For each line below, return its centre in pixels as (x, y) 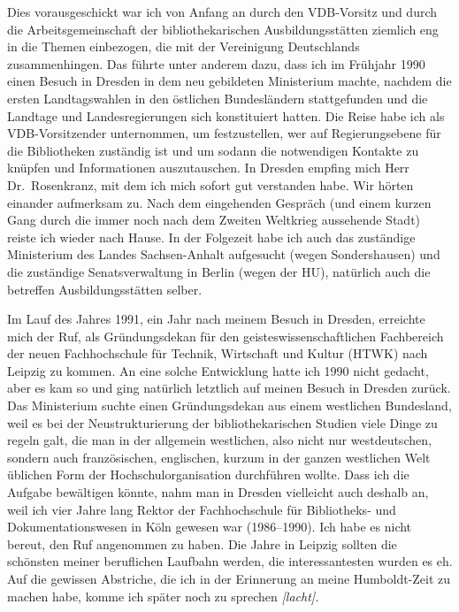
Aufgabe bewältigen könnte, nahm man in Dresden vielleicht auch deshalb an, (218, 492)
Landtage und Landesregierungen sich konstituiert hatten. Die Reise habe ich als (226, 115)
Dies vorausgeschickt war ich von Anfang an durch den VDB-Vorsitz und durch (222, 11)
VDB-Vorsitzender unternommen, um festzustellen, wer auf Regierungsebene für (224, 133)
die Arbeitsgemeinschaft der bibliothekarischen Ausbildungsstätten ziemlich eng (223, 29)
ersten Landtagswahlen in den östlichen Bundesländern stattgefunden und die (218, 98)
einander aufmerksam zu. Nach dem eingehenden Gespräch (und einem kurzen (219, 202)
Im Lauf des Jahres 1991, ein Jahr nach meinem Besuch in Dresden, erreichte (216, 319)
